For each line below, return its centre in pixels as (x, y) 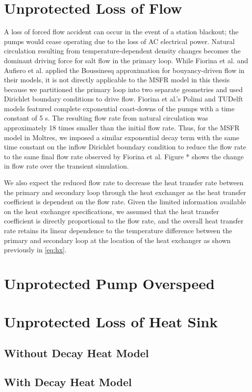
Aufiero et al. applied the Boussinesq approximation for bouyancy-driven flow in (124, 70)
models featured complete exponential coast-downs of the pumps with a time (119, 108)
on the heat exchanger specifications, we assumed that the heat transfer (112, 211)
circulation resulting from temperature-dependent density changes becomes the (122, 51)
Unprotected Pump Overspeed (109, 283)
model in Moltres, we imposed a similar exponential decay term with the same (122, 137)
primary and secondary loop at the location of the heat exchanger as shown (117, 240)
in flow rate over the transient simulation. (66, 166)
